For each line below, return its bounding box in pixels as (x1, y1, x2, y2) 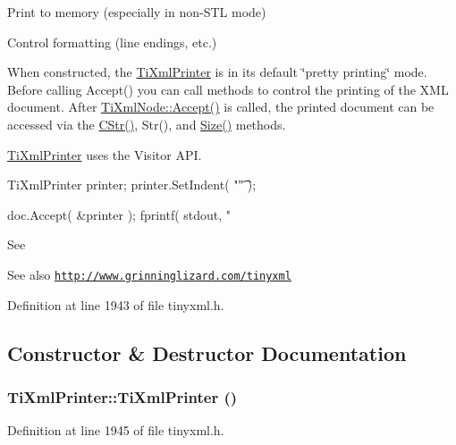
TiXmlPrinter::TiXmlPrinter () (7, 385, 238, 407)
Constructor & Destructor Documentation (7, 339, 407, 366)
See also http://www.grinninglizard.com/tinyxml (7, 264, 291, 283)
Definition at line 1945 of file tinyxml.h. (7, 421, 224, 440)
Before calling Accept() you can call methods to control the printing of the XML (7, 80, 449, 98)
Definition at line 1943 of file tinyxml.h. (7, 295, 224, 314)
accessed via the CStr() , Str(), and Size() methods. (7, 114, 286, 133)
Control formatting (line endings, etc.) (7, 32, 217, 51)
